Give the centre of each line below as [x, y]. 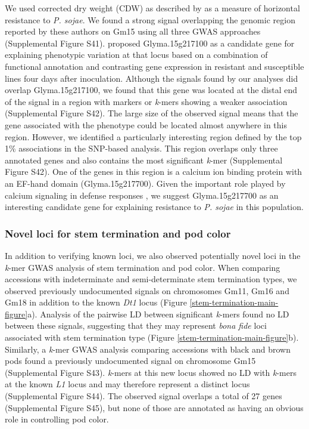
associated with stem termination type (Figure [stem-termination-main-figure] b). [152, 337]
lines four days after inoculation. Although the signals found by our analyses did [152, 78]
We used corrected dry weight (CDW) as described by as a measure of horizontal [152, 8]
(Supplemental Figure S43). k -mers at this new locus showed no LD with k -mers [151, 372]
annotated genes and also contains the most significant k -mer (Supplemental [144, 160]
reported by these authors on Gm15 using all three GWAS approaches [133, 31]
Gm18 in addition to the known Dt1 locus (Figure [96, 302]
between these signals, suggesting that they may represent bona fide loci [136, 325]
